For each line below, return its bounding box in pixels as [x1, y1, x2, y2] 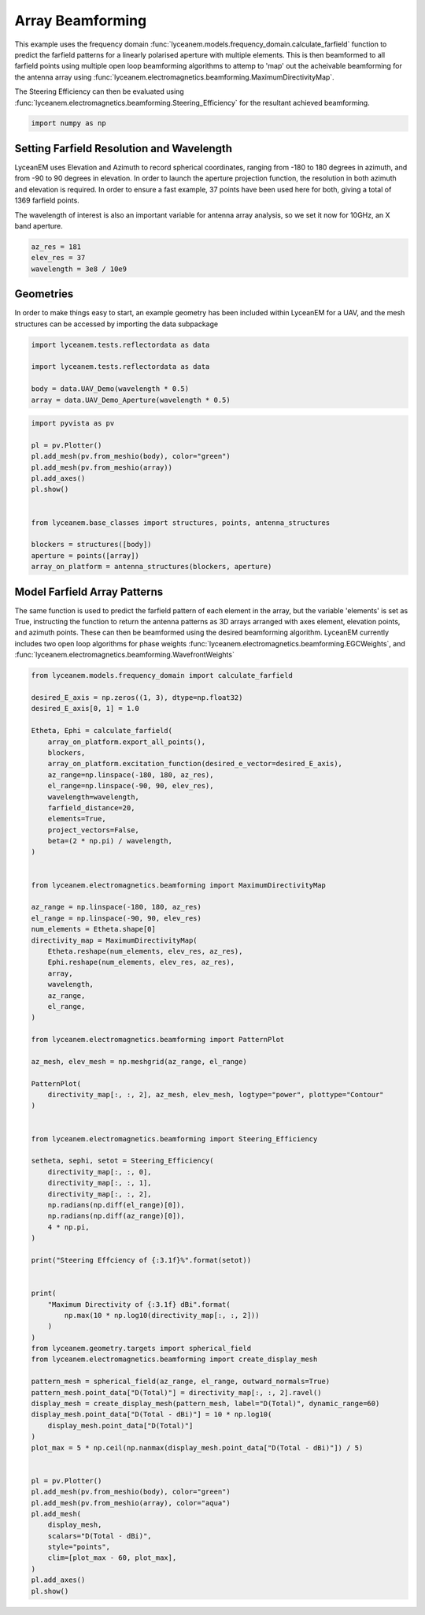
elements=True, [47, 814, 106, 824]
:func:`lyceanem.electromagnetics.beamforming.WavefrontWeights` [14, 650, 235, 660]
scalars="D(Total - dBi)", [47, 1531, 153, 1540]
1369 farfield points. [14, 195, 80, 205]
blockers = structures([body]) [31, 540, 153, 549]
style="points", [47, 1542, 110, 1552]
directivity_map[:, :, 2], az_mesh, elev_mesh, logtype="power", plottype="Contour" [47, 1090, 385, 1100]
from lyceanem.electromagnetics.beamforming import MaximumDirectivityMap [31, 880, 327, 890]
